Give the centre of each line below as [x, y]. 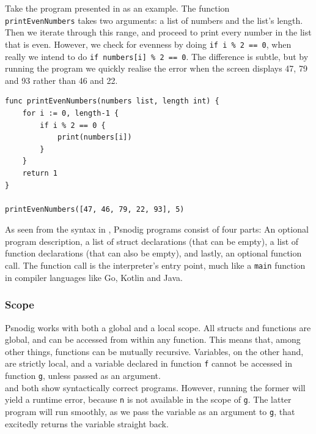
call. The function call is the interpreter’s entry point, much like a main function [155, 265]
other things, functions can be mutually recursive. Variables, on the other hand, [154, 351]
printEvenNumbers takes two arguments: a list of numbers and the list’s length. [154, 20]
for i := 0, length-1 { [71, 113]
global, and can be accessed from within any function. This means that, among [153, 339]
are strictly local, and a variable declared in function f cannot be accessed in [149, 363]
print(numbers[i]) [94, 137]
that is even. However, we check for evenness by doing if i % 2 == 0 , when [148, 44]
